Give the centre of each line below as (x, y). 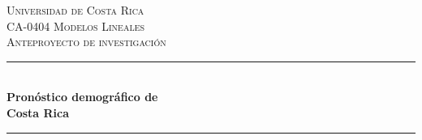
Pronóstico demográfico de (82, 97)
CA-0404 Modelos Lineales (76, 25)
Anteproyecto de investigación (86, 42)
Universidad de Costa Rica (75, 10)
